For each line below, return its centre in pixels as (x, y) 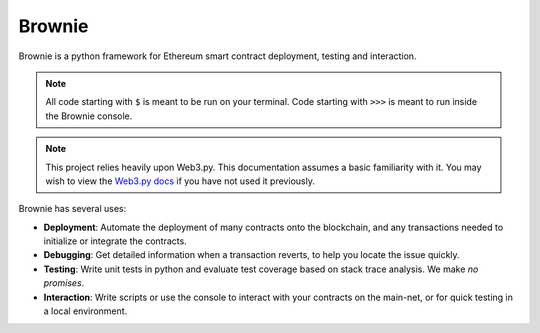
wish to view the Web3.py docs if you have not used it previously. (180, 181)
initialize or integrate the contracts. (115, 241)
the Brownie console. (89, 116)
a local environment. (85, 311)
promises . (64, 283)
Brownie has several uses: (72, 209)
